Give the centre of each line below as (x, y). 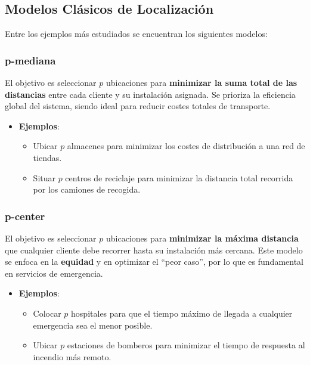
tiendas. (47, 157)
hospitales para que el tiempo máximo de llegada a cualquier (182, 313)
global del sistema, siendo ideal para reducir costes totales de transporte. (138, 106)
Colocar (47, 313)
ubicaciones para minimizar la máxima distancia (202, 238)
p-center (25, 216)
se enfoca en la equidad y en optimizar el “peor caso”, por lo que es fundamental (154, 262)
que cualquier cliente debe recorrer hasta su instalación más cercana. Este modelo (154, 250)
